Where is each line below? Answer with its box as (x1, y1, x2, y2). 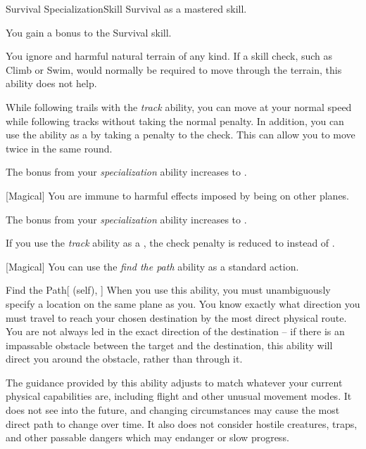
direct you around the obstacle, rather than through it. (6, 351, 243, 366)
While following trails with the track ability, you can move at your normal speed (6, 99, 352, 114)
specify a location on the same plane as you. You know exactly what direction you (6, 296, 360, 311)
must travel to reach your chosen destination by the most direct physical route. (6, 310, 347, 325)
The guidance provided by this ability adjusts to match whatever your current (6, 375, 343, 389)
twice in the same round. (6, 141, 113, 155)
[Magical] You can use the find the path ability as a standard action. (6, 259, 299, 273)
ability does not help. (6, 76, 97, 91)
